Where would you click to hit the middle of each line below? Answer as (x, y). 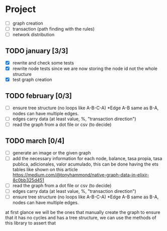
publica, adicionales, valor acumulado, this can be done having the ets (85, 164)
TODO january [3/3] (37, 51)
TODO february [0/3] (38, 96)
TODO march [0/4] (35, 141)
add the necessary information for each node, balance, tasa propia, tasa (87, 159)
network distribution (33, 35)
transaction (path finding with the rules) (53, 29)
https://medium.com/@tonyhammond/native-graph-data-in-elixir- (81, 175)
